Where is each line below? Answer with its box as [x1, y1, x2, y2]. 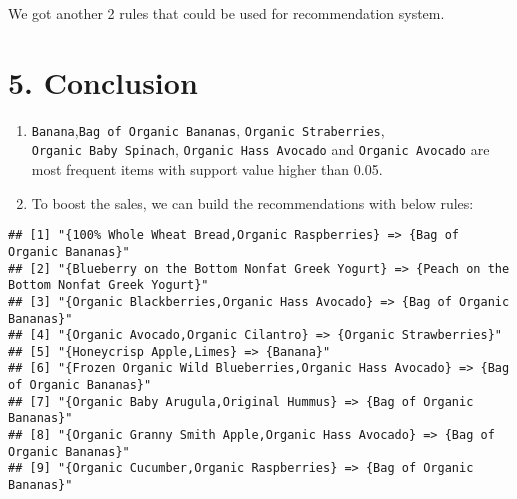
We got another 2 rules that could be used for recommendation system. [8, 3, 445, 23]
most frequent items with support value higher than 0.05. [31, 159, 383, 180]
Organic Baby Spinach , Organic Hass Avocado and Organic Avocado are [31, 139, 490, 160]
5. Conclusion [8, 61, 198, 102]
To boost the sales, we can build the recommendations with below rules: [31, 192, 474, 213]
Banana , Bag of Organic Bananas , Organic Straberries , [31, 119, 385, 140]
